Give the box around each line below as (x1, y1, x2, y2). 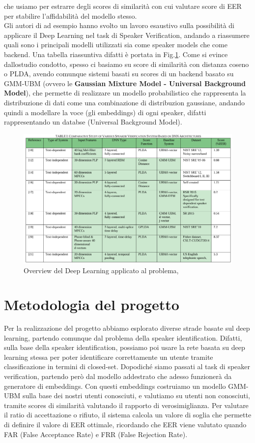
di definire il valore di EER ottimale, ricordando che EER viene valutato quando (4, 419, 247, 429)
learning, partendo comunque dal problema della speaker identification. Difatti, (4, 332, 242, 343)
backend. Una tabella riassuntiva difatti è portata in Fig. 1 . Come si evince (4, 49, 228, 59)
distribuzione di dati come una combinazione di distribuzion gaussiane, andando (4, 97, 245, 107)
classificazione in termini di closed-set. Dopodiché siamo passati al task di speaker (4, 361, 251, 372)
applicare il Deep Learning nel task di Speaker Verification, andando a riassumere (4, 30, 250, 40)
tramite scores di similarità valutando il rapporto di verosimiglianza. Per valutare (4, 400, 249, 410)
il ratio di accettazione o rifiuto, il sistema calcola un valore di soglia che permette (4, 410, 252, 420)
